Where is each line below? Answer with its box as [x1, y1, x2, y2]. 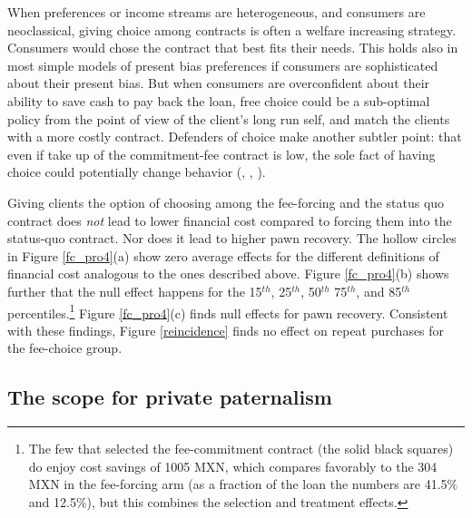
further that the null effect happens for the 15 [7, 281, 262, 300]
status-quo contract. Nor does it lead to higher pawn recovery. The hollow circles [7, 229, 457, 248]
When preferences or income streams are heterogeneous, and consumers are [7, 3, 426, 21]
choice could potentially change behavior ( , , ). [7, 162, 266, 181]
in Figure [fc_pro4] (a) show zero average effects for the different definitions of [7, 246, 439, 265]
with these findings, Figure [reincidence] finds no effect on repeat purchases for [7, 320, 445, 339]
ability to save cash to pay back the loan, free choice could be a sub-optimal [7, 91, 430, 110]
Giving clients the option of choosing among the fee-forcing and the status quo [7, 192, 445, 211]
